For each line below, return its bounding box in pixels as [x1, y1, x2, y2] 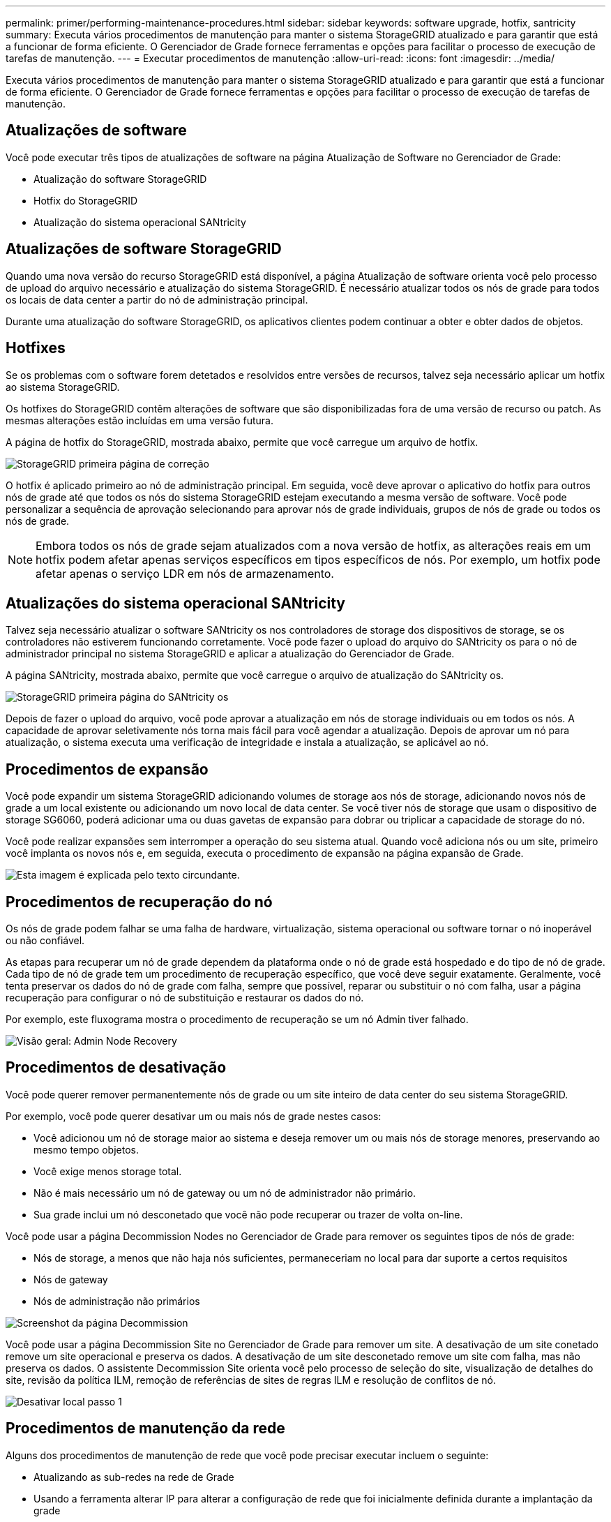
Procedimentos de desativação [6, 1059, 227, 1077]
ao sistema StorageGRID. [6, 380, 120, 393]
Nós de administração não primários [33, 1295, 200, 1307]
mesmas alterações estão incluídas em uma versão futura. [6, 414, 274, 426]
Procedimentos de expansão [6, 760, 209, 778]
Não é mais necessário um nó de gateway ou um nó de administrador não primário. [33, 1186, 416, 1199]
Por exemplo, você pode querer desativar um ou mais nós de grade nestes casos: [6, 1110, 382, 1122]
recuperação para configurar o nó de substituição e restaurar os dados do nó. [6, 992, 364, 1004]
